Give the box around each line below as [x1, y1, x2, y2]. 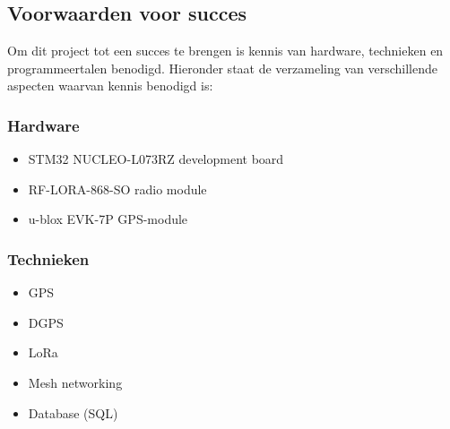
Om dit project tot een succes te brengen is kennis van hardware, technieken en [7, 41, 444, 60]
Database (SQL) [28, 403, 118, 422]
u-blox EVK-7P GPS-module [28, 210, 188, 228]
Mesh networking [28, 373, 123, 391]
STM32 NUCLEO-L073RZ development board [28, 150, 284, 168]
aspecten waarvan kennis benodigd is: [7, 76, 213, 95]
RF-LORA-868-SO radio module [28, 179, 207, 198]
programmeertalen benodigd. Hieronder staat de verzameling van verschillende [7, 58, 437, 77]
